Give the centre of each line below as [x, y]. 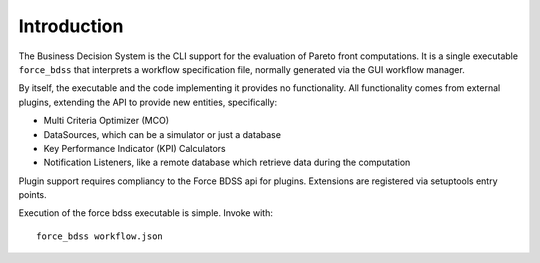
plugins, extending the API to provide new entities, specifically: [148, 102]
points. [32, 195]
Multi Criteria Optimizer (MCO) [106, 121]
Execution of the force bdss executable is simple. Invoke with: [146, 213]
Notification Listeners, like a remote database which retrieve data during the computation [227, 162]
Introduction [71, 26]
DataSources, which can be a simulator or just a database [162, 134]
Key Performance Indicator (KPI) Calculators [135, 148]
